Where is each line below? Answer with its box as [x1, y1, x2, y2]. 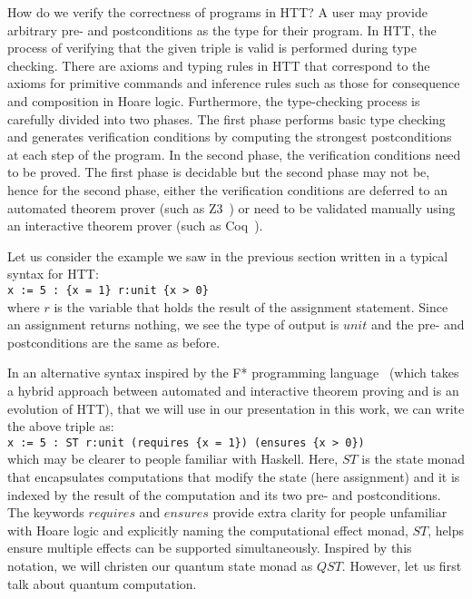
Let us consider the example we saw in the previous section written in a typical [7, 246, 448, 265]
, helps [428, 520, 465, 539]
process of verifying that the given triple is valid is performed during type [7, 38, 417, 57]
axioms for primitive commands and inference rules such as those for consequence [7, 74, 460, 93]
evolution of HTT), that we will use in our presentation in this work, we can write [7, 398, 465, 417]
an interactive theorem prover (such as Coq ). [7, 216, 263, 235]
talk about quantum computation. [7, 574, 197, 593]
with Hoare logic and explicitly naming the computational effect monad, [7, 520, 408, 539]
